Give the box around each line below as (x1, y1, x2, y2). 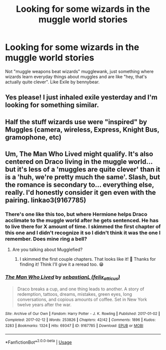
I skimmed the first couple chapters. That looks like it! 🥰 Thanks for (19, 256, 156, 262)
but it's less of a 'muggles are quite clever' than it (5, 165, 161, 174)
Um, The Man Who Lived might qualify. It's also (5, 150, 153, 158)
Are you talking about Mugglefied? (12, 246, 83, 252)
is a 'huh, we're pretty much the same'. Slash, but (5, 173, 161, 181)
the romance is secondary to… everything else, (5, 181, 154, 189)
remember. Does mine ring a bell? (5, 236, 87, 243)
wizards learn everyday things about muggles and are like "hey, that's (5, 73, 147, 79)
